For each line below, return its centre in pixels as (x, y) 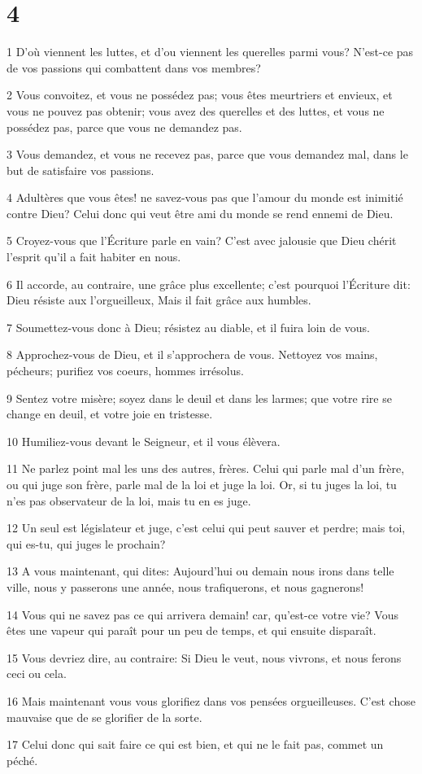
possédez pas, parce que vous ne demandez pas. (124, 127)
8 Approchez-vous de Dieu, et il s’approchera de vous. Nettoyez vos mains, (192, 354)
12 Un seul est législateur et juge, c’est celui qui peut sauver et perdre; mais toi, (206, 528)
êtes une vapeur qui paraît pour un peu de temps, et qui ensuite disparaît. (191, 630)
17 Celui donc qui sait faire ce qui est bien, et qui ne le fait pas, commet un (195, 744)
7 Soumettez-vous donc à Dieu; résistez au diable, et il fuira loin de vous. (189, 327)
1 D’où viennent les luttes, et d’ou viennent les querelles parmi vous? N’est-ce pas (210, 52)
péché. (22, 760)
